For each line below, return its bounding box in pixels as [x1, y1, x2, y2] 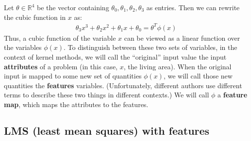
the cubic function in [4, 12, 66, 22]
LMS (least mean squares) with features [4, 123, 210, 138]
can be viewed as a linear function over [124, 32, 240, 43]
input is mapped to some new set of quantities [4, 71, 142, 81]
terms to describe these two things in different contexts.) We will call [4, 90, 209, 100]
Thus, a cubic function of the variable [4, 32, 116, 43]
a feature [218, 90, 248, 100]
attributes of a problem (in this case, [4, 61, 118, 71]
